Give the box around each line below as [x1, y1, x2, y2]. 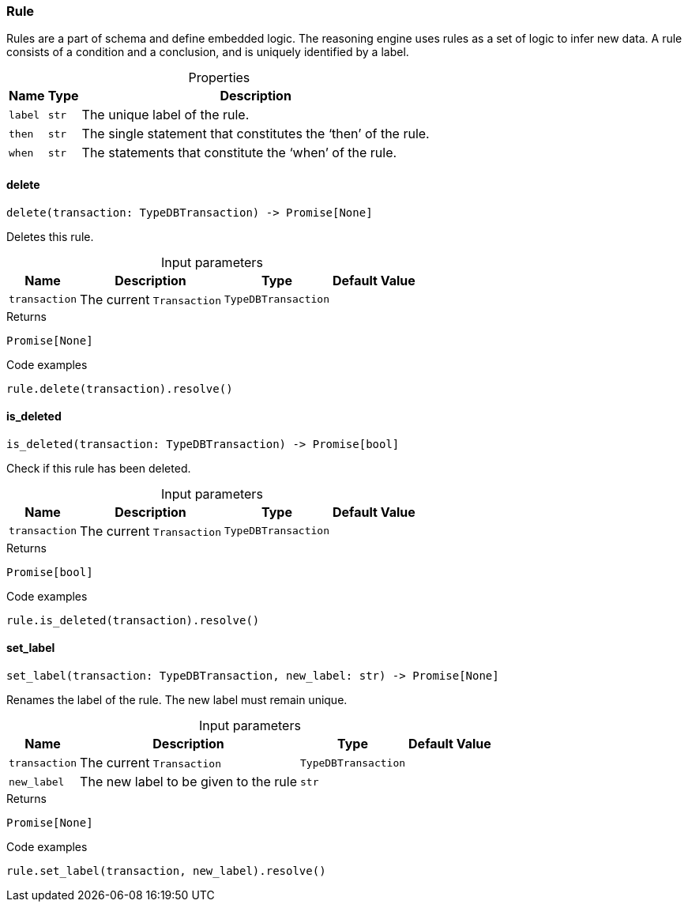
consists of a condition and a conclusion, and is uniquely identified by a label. [6, 45, 409, 59]
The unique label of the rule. [81, 107, 250, 123]
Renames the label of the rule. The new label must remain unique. [6, 693, 348, 707]
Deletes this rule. [6, 229, 94, 243]
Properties [188, 70, 250, 86]
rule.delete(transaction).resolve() [6, 382, 233, 395]
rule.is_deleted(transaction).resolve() [6, 613, 260, 627]
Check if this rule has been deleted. [6, 461, 191, 475]
